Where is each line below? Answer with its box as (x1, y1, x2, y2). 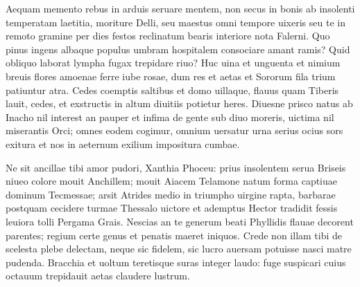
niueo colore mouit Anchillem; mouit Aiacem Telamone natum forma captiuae (6, 174, 338, 188)
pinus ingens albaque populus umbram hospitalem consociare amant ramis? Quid (6, 41, 350, 56)
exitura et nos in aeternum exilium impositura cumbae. (6, 136, 240, 151)
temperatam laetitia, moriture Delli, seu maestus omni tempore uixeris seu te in (6, 15, 345, 29)
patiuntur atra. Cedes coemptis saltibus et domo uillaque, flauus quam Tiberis (6, 82, 339, 97)
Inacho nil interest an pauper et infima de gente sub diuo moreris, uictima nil (6, 109, 334, 124)
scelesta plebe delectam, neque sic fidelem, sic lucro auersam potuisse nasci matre (6, 241, 352, 256)
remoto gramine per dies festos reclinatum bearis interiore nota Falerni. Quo (6, 28, 330, 43)
